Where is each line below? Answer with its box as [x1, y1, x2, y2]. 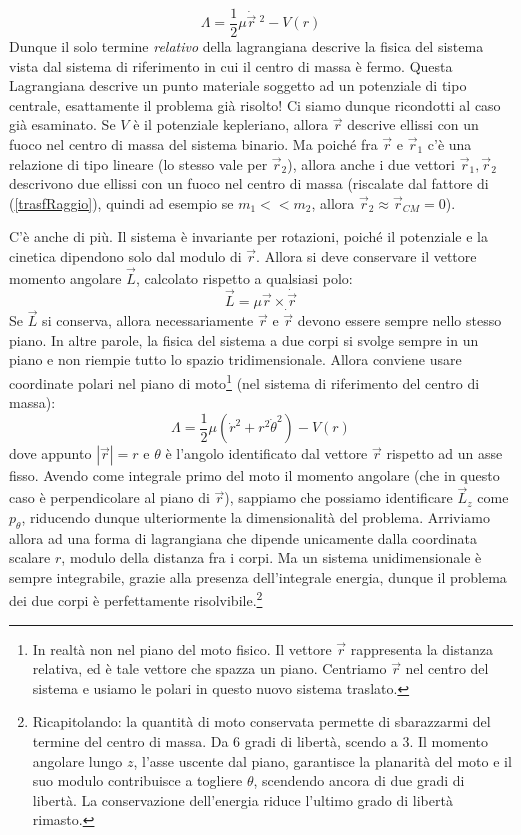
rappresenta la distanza [350, 638, 493, 659]
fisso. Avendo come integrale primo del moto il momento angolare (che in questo [9, 465, 500, 486]
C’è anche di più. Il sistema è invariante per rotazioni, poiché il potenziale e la [9, 226, 488, 247]
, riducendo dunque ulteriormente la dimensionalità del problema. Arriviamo [21, 506, 491, 527]
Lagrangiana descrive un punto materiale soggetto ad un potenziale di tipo [9, 75, 467, 96]
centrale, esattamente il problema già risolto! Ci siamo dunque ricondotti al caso [9, 94, 501, 115]
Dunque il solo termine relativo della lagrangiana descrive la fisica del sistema [9, 36, 484, 57]
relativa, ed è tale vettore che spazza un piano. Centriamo [32, 658, 387, 679]
